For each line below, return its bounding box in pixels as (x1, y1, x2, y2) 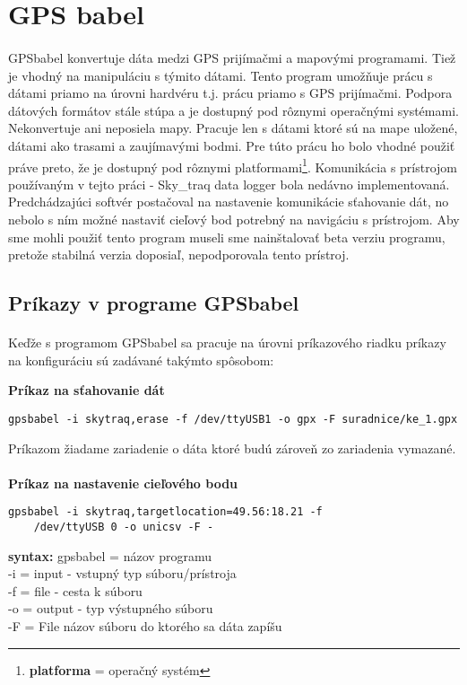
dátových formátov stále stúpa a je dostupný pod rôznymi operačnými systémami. (8, 101, 459, 119)
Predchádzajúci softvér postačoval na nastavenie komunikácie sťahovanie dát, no (8, 192, 449, 211)
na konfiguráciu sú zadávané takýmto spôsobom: (8, 350, 274, 369)
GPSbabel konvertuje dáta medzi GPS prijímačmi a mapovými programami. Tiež (8, 48, 456, 66)
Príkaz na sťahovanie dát (8, 381, 165, 400)
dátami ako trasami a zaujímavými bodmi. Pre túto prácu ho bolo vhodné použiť (8, 136, 455, 154)
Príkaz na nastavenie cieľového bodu (8, 473, 238, 492)
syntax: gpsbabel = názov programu (8, 546, 212, 565)
